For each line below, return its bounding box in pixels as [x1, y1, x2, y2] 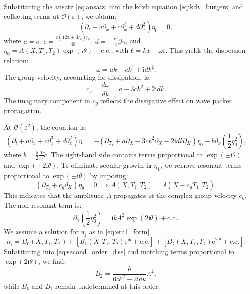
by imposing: [90, 170, 128, 180]
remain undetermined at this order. [55, 280, 160, 291]
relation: [4, 55, 29, 65]
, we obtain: [81, 11, 117, 21]
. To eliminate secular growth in [57, 160, 152, 170]
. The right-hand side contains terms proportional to [47, 149, 203, 159]
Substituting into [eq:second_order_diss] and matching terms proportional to [4, 246, 235, 257]
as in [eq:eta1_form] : [89, 226, 151, 236]
